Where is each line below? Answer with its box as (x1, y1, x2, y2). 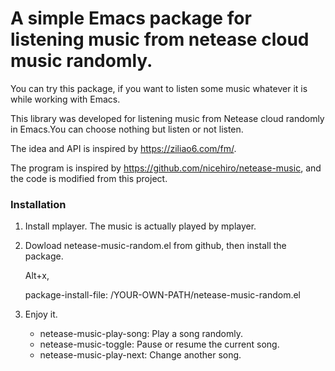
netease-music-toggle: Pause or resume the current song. (39, 338, 280, 351)
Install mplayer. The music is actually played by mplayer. (24, 220, 257, 232)
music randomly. (10, 50, 153, 72)
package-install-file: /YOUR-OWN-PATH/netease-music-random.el (24, 289, 301, 301)
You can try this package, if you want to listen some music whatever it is (10, 82, 308, 94)
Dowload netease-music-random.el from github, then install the (24, 240, 287, 252)
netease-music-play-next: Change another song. (39, 349, 242, 361)
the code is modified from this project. (10, 172, 168, 184)
